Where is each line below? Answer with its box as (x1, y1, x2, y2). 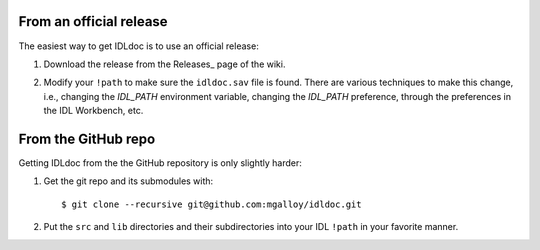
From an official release (18, 13, 169, 30)
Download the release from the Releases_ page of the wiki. (43, 58, 286, 70)
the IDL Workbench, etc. (43, 105, 144, 117)
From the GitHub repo (18, 130, 156, 147)
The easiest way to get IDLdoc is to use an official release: (18, 40, 259, 52)
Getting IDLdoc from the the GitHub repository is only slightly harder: (18, 156, 302, 169)
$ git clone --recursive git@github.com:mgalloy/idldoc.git (61, 198, 362, 210)
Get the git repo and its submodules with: (43, 175, 214, 187)
